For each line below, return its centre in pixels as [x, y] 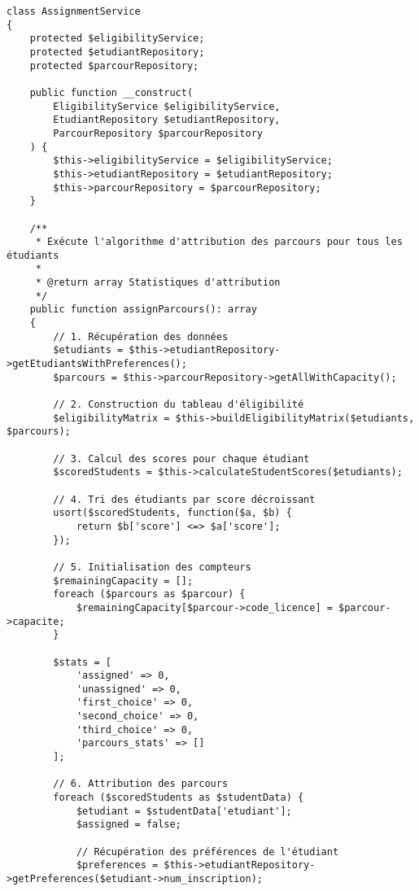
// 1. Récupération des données [141, 336]
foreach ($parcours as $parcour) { [149, 594]
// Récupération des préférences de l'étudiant [207, 852]
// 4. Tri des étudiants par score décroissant [184, 499]
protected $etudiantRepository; [117, 52]
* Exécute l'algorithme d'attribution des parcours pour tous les [219, 242]
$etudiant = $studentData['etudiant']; [184, 811]
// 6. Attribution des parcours [141, 784]
